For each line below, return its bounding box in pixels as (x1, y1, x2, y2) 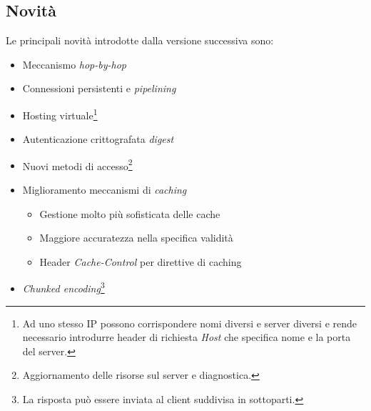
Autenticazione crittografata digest (22, 132, 174, 147)
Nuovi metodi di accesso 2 (22, 156, 133, 173)
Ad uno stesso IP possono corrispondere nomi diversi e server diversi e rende (22, 315, 357, 330)
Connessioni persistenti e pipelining (22, 81, 176, 96)
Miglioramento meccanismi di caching (22, 182, 187, 197)
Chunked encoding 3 (22, 279, 105, 296)
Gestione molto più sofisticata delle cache (39, 206, 220, 221)
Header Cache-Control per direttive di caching (39, 254, 242, 269)
